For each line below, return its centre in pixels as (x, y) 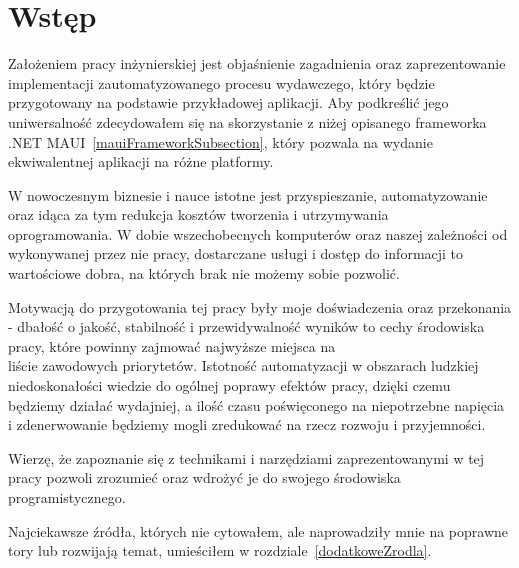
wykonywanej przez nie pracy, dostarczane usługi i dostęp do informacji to (236, 253)
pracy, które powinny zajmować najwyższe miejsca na (172, 345)
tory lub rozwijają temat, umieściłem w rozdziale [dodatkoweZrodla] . (220, 550)
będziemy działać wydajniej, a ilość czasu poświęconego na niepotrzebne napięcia (256, 404)
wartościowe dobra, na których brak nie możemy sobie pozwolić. (204, 273)
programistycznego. (67, 497)
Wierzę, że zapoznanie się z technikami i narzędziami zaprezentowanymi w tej (246, 457)
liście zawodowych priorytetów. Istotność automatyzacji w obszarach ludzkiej (243, 365)
